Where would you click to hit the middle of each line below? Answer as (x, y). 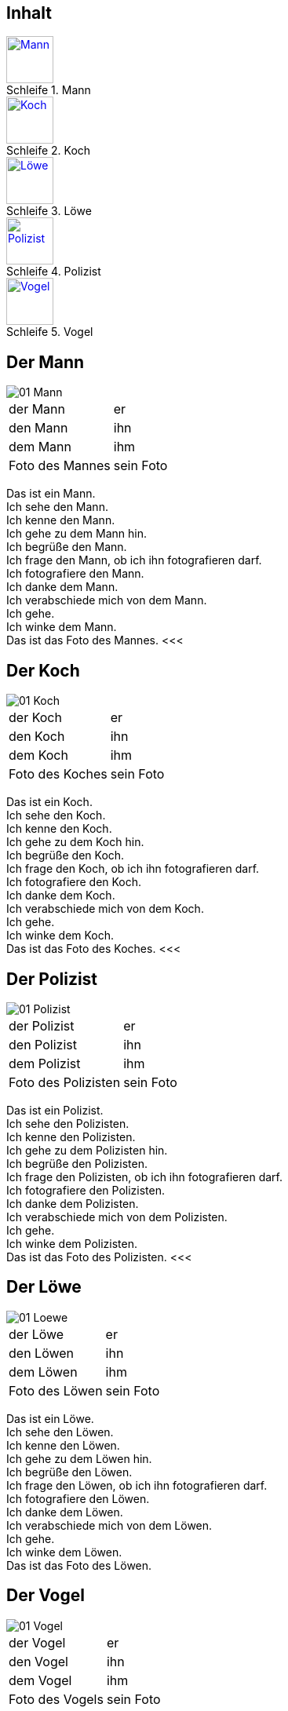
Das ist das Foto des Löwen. (79, 1565)
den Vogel (38, 1661)
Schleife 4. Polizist (54, 272)
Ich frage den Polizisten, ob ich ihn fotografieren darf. (144, 1177)
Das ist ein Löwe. (50, 1418)
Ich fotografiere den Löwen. (78, 1498)
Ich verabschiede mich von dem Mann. (107, 600)
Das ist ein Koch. (49, 802)
